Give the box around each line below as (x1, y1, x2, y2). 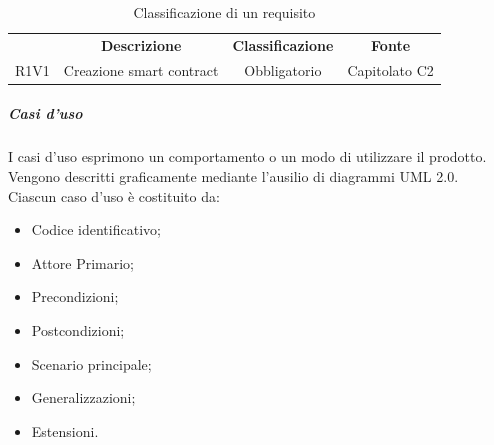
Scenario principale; (31, 353, 152, 374)
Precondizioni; (31, 286, 119, 307)
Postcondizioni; (31, 319, 125, 340)
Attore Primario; (31, 252, 135, 273)
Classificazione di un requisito (133, 2, 316, 22)
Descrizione (100, 34, 182, 55)
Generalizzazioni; (31, 387, 136, 408)
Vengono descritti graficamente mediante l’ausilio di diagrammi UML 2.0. (8, 165, 459, 186)
